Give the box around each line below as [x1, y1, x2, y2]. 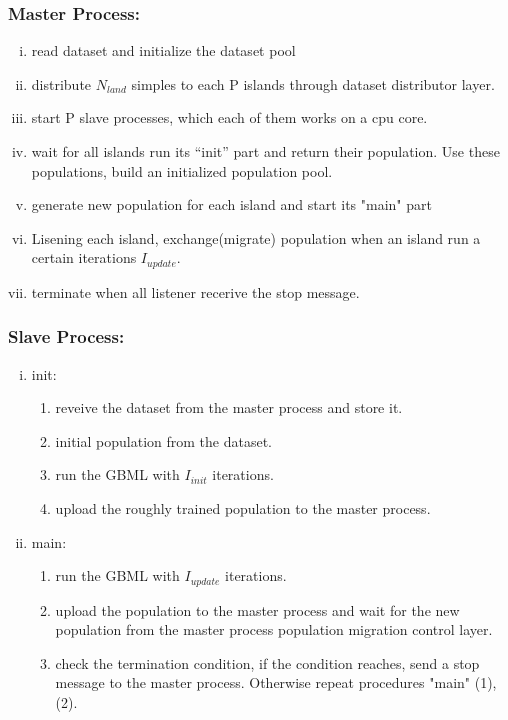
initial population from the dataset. [55, 430, 272, 451]
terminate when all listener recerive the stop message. [31, 281, 360, 302]
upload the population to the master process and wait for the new [55, 599, 460, 620]
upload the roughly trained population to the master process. [55, 498, 431, 519]
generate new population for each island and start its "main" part [31, 194, 432, 215]
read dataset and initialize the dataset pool [31, 40, 296, 61]
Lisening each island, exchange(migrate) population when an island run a [31, 227, 481, 248]
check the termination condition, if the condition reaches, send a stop [55, 652, 480, 673]
